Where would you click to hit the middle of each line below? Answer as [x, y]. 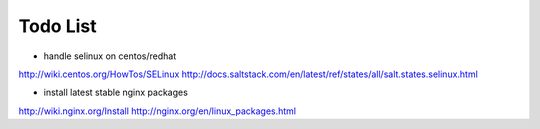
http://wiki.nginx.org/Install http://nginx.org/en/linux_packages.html [157, 111]
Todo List [57, 26]
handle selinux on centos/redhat [110, 56]
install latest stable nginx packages [116, 92]
